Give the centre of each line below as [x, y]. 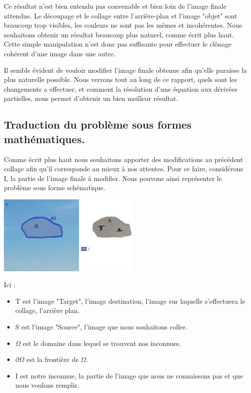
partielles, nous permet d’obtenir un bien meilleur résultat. [91, 98]
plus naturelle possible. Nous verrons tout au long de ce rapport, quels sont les [121, 79]
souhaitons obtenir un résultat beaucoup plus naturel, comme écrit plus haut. [119, 34]
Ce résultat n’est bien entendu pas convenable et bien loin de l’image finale [115, 6]
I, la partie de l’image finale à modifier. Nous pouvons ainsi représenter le [113, 178]
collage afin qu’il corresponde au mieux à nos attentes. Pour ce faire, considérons [124, 169]
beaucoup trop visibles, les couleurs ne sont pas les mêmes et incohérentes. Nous [123, 25]
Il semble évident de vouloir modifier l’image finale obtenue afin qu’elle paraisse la [125, 70]
